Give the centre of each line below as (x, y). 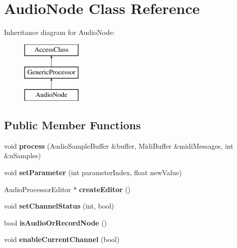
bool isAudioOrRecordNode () (56, 222)
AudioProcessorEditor (38, 189)
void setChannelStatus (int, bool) (59, 206)
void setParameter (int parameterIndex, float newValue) (93, 172)
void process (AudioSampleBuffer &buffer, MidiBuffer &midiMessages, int (119, 145)
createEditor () (105, 189)
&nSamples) (22, 155)
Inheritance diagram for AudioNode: (59, 32)
